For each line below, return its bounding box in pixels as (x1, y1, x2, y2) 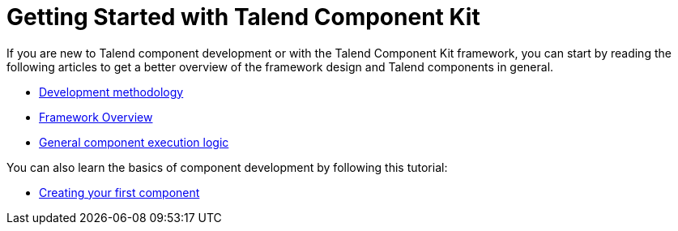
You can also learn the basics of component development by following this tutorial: (6, 160, 448, 174)
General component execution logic (39, 135, 229, 149)
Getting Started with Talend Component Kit (6, 3, 480, 31)
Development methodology (39, 84, 184, 99)
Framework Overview (39, 109, 153, 124)
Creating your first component (39, 185, 200, 199)
